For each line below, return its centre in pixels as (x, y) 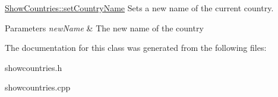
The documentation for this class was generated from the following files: (136, 48)
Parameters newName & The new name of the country (104, 28)
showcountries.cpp (38, 87)
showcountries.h (34, 67)
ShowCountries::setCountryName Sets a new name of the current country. (139, 8)
